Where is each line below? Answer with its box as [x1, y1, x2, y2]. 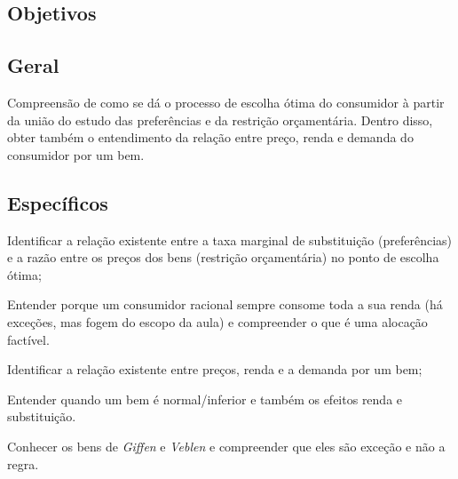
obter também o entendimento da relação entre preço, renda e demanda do [7, 128, 414, 147]
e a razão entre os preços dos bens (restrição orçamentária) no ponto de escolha [7, 248, 439, 267]
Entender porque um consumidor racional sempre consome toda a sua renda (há [7, 295, 443, 314]
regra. [7, 454, 39, 473]
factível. [7, 330, 50, 348]
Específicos [7, 188, 108, 216]
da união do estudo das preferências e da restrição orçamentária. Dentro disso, [7, 110, 433, 129]
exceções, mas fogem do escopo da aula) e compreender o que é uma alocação [7, 312, 428, 331]
